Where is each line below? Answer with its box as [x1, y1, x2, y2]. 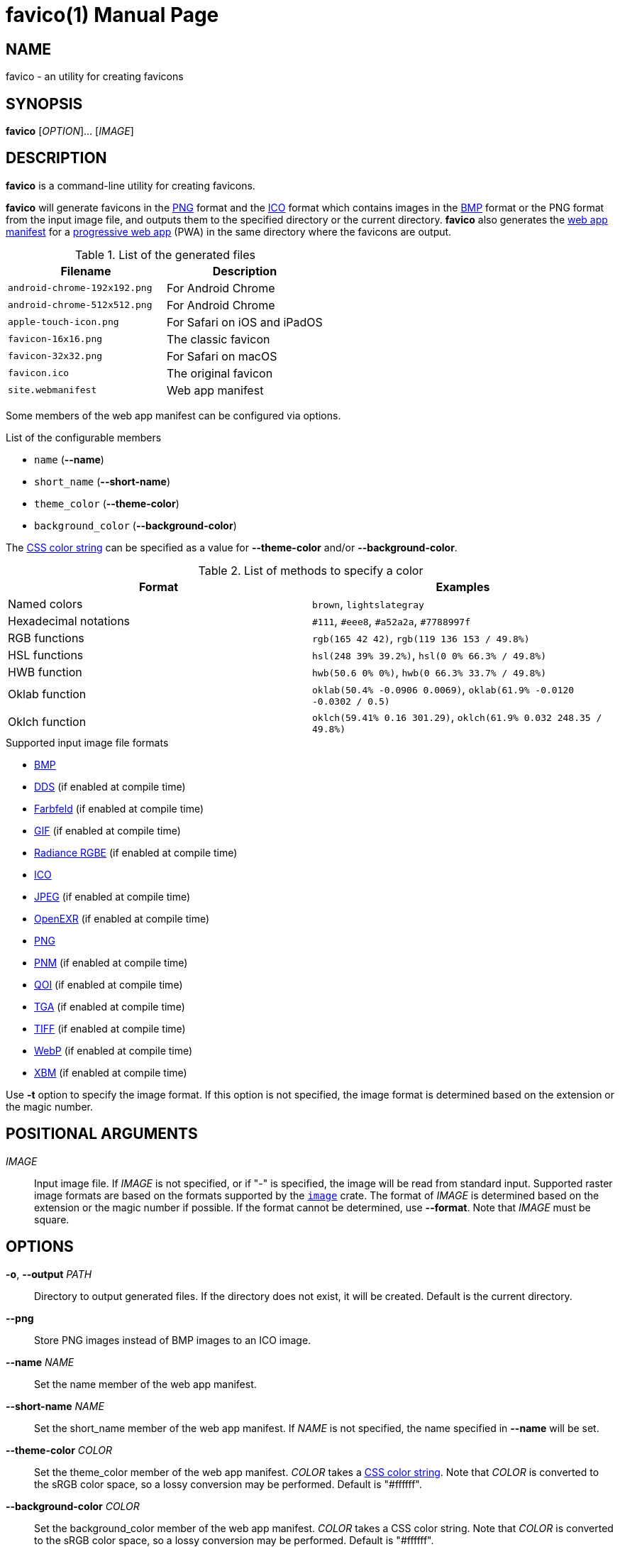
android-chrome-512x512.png [8, 299, 153, 311]
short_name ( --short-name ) [34, 475, 171, 488]
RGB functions [8, 630, 84, 645]
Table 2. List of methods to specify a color [198, 563, 424, 578]
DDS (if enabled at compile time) [34, 780, 186, 793]
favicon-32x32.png [8, 351, 103, 362]
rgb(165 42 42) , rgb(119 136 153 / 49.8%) [312, 630, 530, 645]
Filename [60, 263, 111, 278]
